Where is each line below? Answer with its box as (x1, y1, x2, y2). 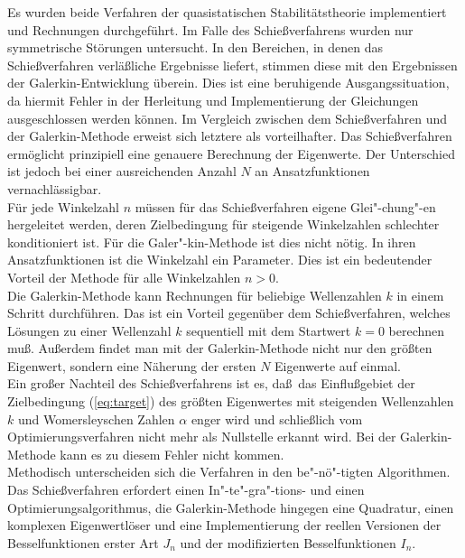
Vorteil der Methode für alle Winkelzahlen (7, 267, 241, 286)
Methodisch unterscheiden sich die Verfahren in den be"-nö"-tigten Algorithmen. (7, 462, 451, 481)
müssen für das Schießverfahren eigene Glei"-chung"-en (135, 197, 436, 216)
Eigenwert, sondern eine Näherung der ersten (7, 356, 256, 375)
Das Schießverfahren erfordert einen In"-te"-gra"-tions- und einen (7, 480, 365, 499)
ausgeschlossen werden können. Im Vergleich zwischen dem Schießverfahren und (7, 108, 448, 127)
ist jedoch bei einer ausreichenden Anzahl (7, 162, 237, 181)
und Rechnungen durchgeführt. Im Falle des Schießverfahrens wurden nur (7, 20, 414, 39)
